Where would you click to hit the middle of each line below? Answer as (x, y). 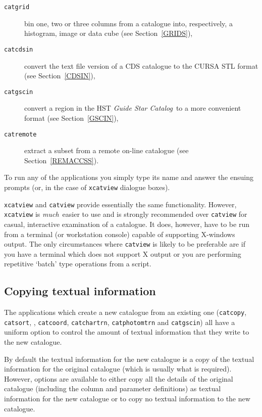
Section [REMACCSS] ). (62, 160)
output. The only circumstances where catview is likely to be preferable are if (125, 244)
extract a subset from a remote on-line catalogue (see (107, 150)
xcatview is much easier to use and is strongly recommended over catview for (126, 214)
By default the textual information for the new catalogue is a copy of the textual (129, 359)
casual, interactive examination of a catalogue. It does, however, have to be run (127, 224)
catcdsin (19, 49)
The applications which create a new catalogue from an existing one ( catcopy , (125, 312)
